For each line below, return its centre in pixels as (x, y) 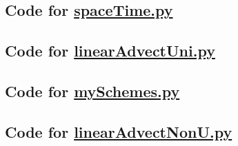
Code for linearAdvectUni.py (110, 51)
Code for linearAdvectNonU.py (119, 131)
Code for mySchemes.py (92, 91)
